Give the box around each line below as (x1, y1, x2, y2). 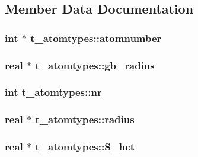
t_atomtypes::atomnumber (30, 30, 162, 45)
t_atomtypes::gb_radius (35, 57, 155, 72)
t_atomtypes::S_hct (35, 139, 135, 154)
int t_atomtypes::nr (5, 85, 102, 100)
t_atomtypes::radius (35, 112, 135, 127)
